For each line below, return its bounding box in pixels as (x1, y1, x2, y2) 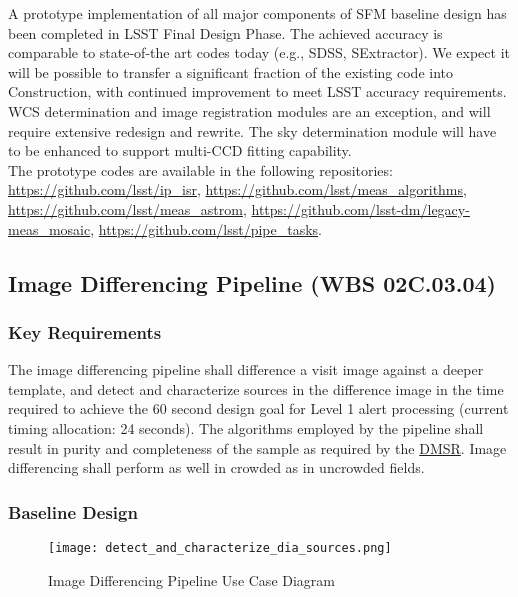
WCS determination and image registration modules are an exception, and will (8, 100, 491, 121)
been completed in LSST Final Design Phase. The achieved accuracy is (8, 22, 443, 43)
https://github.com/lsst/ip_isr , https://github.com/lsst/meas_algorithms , (8, 179, 467, 200)
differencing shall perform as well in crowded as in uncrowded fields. (8, 457, 425, 478)
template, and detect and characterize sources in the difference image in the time (8, 378, 504, 399)
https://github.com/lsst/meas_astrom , (8, 198, 247, 219)
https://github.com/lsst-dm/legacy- (251, 198, 470, 219)
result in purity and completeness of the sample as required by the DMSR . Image (8, 437, 507, 458)
